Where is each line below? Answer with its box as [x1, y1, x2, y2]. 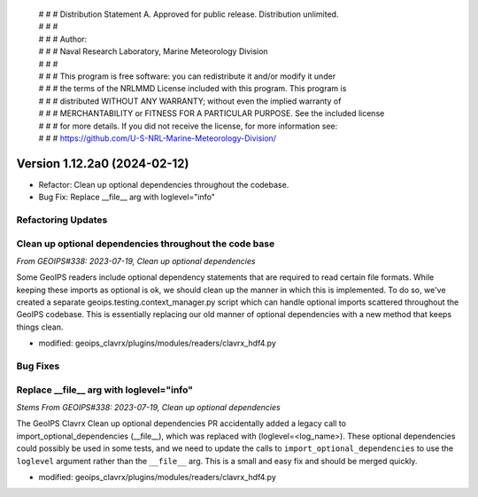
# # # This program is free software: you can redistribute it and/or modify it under [38, 71, 336, 82]
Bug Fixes [16, 360, 60, 372]
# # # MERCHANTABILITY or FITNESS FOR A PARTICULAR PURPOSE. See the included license [38, 108, 385, 119]
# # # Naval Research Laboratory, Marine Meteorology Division [38, 46, 269, 57]
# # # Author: [38, 34, 88, 44]
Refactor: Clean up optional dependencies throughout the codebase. [38, 179, 289, 190]
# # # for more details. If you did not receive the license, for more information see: [38, 120, 338, 131]
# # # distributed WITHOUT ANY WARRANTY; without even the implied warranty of [38, 96, 342, 106]
